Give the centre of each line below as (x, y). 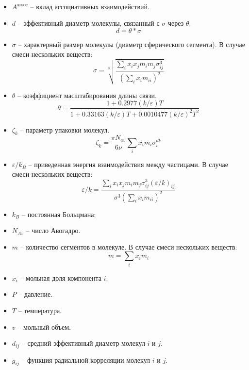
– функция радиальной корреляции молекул (86, 360)
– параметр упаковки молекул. (65, 129)
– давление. (36, 294)
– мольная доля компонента (61, 277)
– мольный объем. (44, 327)
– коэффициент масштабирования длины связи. (87, 95)
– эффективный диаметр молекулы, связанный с (89, 23)
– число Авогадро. (53, 230)
